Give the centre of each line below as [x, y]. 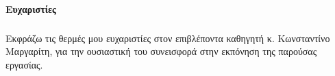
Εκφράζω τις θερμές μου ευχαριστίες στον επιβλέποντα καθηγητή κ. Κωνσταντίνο [168, 38]
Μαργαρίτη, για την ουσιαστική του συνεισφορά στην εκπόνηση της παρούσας [161, 51]
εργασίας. [24, 64]
